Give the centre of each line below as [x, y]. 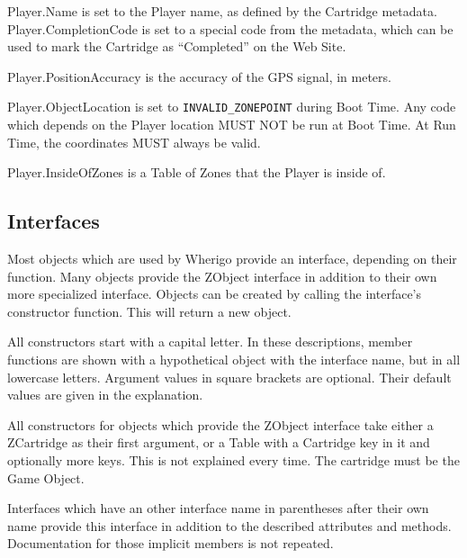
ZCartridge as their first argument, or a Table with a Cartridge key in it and [219, 442]
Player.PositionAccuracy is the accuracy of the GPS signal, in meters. [199, 76]
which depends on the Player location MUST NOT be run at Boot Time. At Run [232, 125]
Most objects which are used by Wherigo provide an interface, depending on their [232, 259]
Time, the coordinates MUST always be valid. [134, 142]
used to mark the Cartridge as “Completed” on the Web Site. [177, 46]
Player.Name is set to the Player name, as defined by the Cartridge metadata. [222, 11]
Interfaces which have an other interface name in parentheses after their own [218, 508]
